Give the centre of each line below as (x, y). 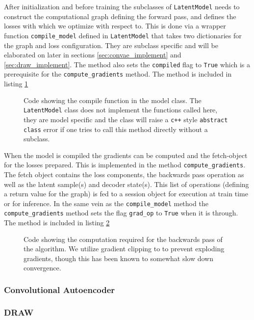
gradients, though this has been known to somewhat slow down (118, 258)
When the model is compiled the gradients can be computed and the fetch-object (126, 155)
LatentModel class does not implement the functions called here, (121, 110)
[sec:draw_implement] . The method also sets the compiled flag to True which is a (127, 64)
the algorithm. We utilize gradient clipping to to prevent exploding (124, 249)
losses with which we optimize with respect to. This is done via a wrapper (115, 26)
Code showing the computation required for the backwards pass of (123, 239)
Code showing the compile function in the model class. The (113, 100)
